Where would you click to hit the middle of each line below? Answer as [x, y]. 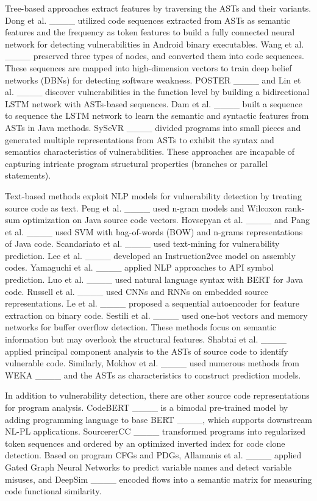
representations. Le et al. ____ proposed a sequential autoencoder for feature [152, 303]
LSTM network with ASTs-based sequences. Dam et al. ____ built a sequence [154, 103]
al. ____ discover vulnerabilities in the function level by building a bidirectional [157, 92]
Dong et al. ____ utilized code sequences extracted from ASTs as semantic [148, 20]
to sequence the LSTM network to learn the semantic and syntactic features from [157, 115]
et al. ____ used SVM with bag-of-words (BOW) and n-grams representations [154, 231]
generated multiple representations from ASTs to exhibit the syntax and [140, 139]
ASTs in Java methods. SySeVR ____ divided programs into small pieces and [153, 127]
